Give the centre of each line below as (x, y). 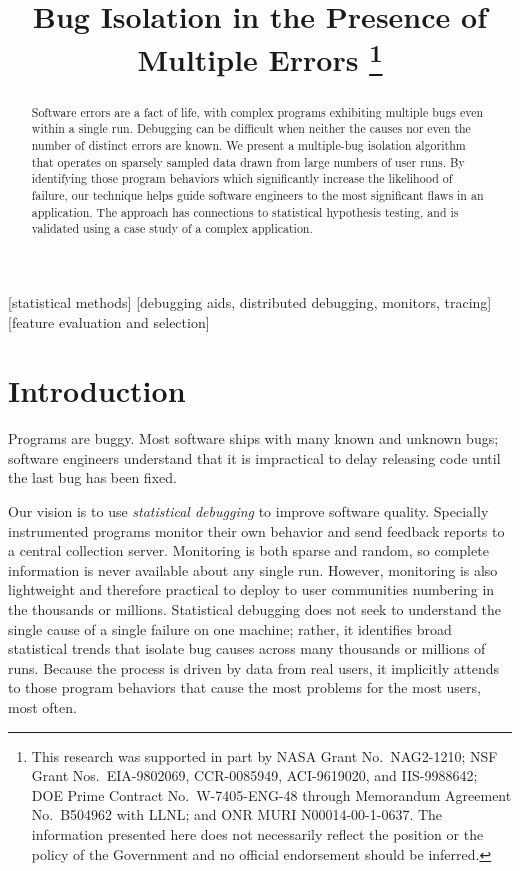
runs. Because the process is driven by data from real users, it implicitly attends (254, 667)
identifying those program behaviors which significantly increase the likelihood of (242, 178)
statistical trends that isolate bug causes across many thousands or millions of (247, 648)
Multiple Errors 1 (260, 57)
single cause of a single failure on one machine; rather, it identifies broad (230, 628)
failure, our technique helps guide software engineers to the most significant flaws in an (257, 194)
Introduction (97, 390)
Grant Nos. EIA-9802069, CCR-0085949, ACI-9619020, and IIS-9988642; (254, 775)
